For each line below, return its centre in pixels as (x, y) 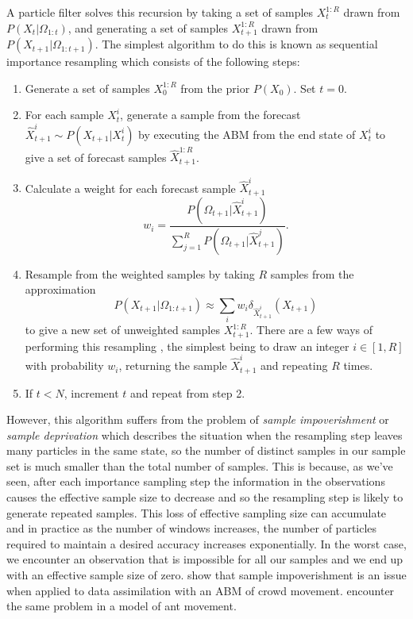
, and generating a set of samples (148, 27)
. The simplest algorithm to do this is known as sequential (236, 44)
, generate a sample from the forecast (210, 115)
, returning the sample (173, 365)
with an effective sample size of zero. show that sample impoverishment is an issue (206, 575)
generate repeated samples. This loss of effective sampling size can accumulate (197, 512)
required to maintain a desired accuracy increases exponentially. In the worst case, (206, 543)
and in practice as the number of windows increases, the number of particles (192, 528)
